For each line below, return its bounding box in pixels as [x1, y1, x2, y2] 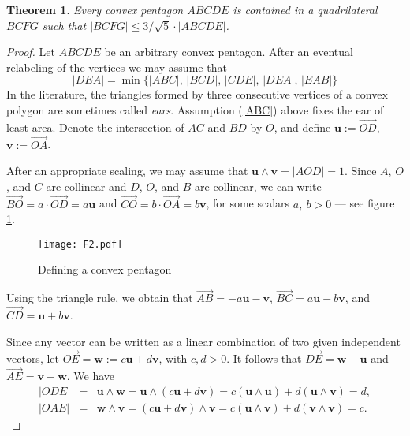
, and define [274, 118, 331, 135]
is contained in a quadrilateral [233, 2, 378, 17]
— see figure [334, 195, 395, 211]
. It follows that [226, 350, 302, 367]
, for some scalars [206, 195, 290, 211]
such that [42, 17, 87, 33]
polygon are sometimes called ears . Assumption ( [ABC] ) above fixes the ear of [6, 101, 384, 117]
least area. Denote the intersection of [6, 118, 184, 135]
